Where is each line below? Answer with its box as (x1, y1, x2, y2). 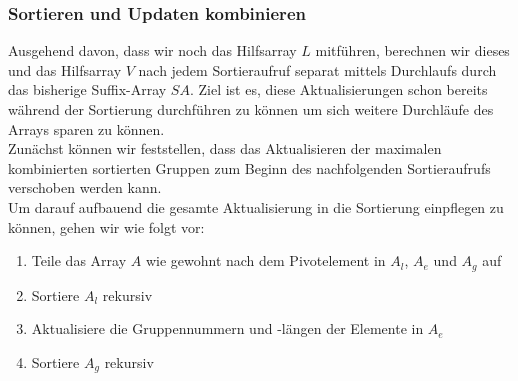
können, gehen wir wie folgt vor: (8, 216, 205, 237)
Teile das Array (31, 250, 127, 271)
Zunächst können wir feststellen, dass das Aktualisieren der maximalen (8, 138, 442, 159)
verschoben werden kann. (8, 177, 162, 198)
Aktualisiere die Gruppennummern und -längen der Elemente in (31, 318, 424, 339)
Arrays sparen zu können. (8, 118, 165, 139)
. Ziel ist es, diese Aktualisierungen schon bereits (189, 79, 488, 100)
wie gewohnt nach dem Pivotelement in (145, 250, 386, 271)
